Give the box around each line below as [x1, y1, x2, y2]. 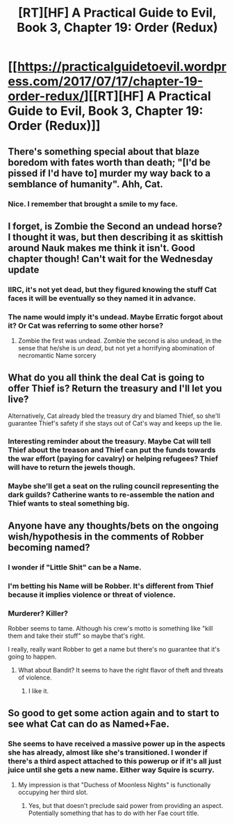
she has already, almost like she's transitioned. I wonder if [8, 748, 208, 757]
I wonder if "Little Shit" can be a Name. [8, 563, 142, 572]
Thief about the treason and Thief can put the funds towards [8, 445, 216, 455]
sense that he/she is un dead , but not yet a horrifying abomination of [17, 344, 215, 353]
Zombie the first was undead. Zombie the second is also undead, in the [17, 337, 222, 345]
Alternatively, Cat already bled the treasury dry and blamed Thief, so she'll [8, 412, 221, 420]
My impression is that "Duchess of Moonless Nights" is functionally [17, 780, 211, 789]
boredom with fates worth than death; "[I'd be [8, 156, 211, 168]
